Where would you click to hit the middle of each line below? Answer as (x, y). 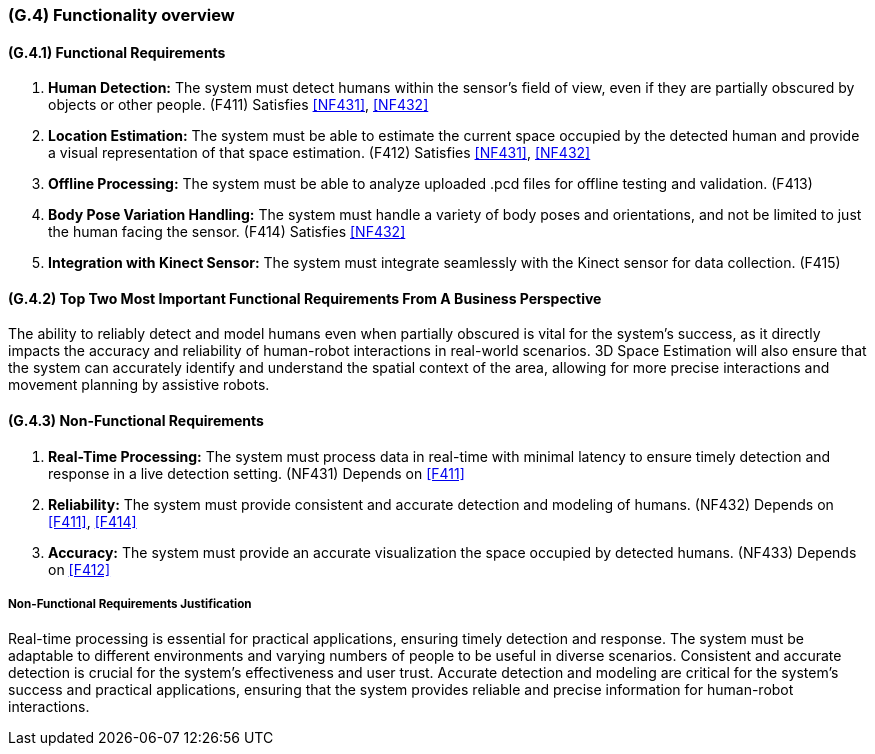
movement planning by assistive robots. (139, 385)
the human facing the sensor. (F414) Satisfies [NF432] (227, 232)
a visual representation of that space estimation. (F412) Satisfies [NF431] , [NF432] (319, 153)
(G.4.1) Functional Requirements (117, 52)
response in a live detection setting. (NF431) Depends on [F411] (256, 473)
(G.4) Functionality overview (121, 15)
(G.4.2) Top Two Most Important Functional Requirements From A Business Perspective (305, 298)
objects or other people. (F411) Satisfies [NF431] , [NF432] (238, 105)
